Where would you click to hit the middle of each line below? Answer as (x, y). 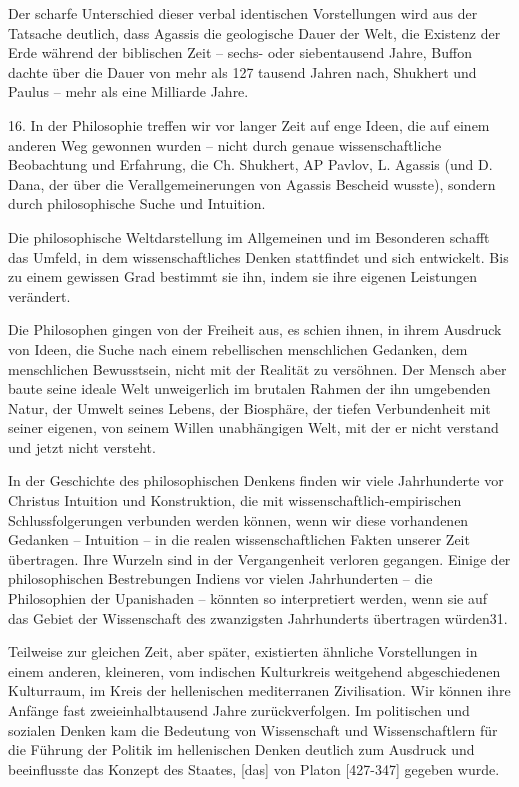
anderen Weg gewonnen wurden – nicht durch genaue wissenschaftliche (225, 144)
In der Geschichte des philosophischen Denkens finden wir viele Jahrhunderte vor (256, 480)
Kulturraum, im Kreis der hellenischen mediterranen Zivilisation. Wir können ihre (259, 690)
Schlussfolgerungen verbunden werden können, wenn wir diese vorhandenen (238, 519)
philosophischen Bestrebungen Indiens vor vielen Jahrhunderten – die (220, 578)
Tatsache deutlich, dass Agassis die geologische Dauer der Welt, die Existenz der (254, 32)
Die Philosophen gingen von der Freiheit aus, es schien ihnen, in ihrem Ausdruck (255, 329)
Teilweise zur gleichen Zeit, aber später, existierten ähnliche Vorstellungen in (243, 651)
